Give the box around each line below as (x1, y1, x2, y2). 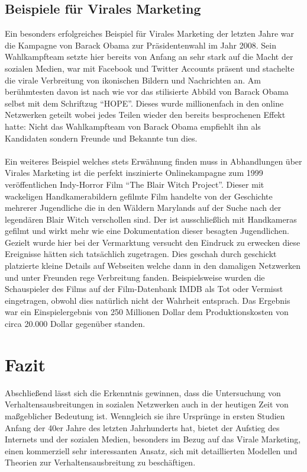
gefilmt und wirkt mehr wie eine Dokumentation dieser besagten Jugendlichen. (5, 224, 289, 237)
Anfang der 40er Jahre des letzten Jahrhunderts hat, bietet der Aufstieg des (5, 421, 280, 434)
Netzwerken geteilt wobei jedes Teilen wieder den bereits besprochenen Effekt (5, 108, 286, 121)
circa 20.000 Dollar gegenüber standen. (5, 317, 146, 330)
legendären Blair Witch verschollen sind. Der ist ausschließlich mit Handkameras (5, 213, 297, 225)
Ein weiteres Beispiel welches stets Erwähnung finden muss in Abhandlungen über (5, 155, 302, 167)
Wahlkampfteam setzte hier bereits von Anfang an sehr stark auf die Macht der (5, 50, 293, 63)
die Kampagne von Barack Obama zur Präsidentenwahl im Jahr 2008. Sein (5, 38, 276, 51)
